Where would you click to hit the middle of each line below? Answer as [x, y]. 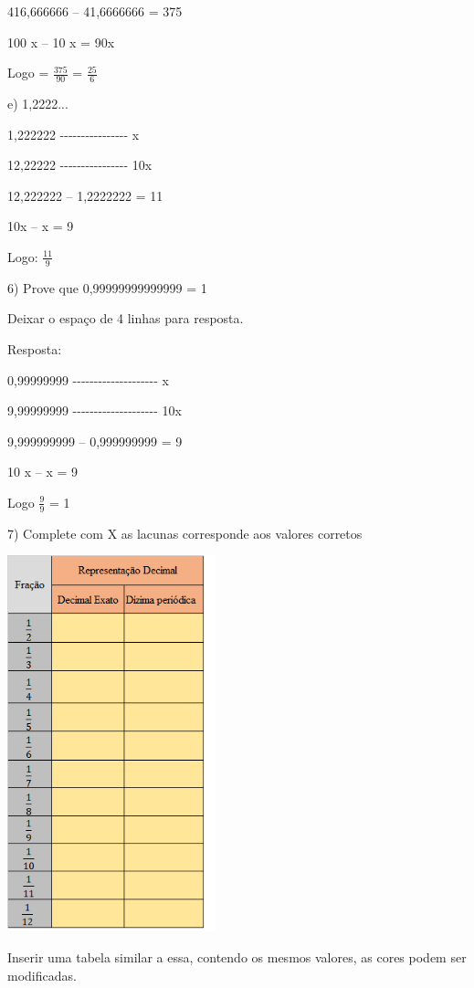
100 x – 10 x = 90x [61, 42]
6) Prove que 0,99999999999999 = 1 [107, 287]
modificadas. [42, 975]
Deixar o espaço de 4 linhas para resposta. [126, 318]
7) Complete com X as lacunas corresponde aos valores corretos [185, 533]
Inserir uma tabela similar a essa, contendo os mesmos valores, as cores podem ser [237, 956]
